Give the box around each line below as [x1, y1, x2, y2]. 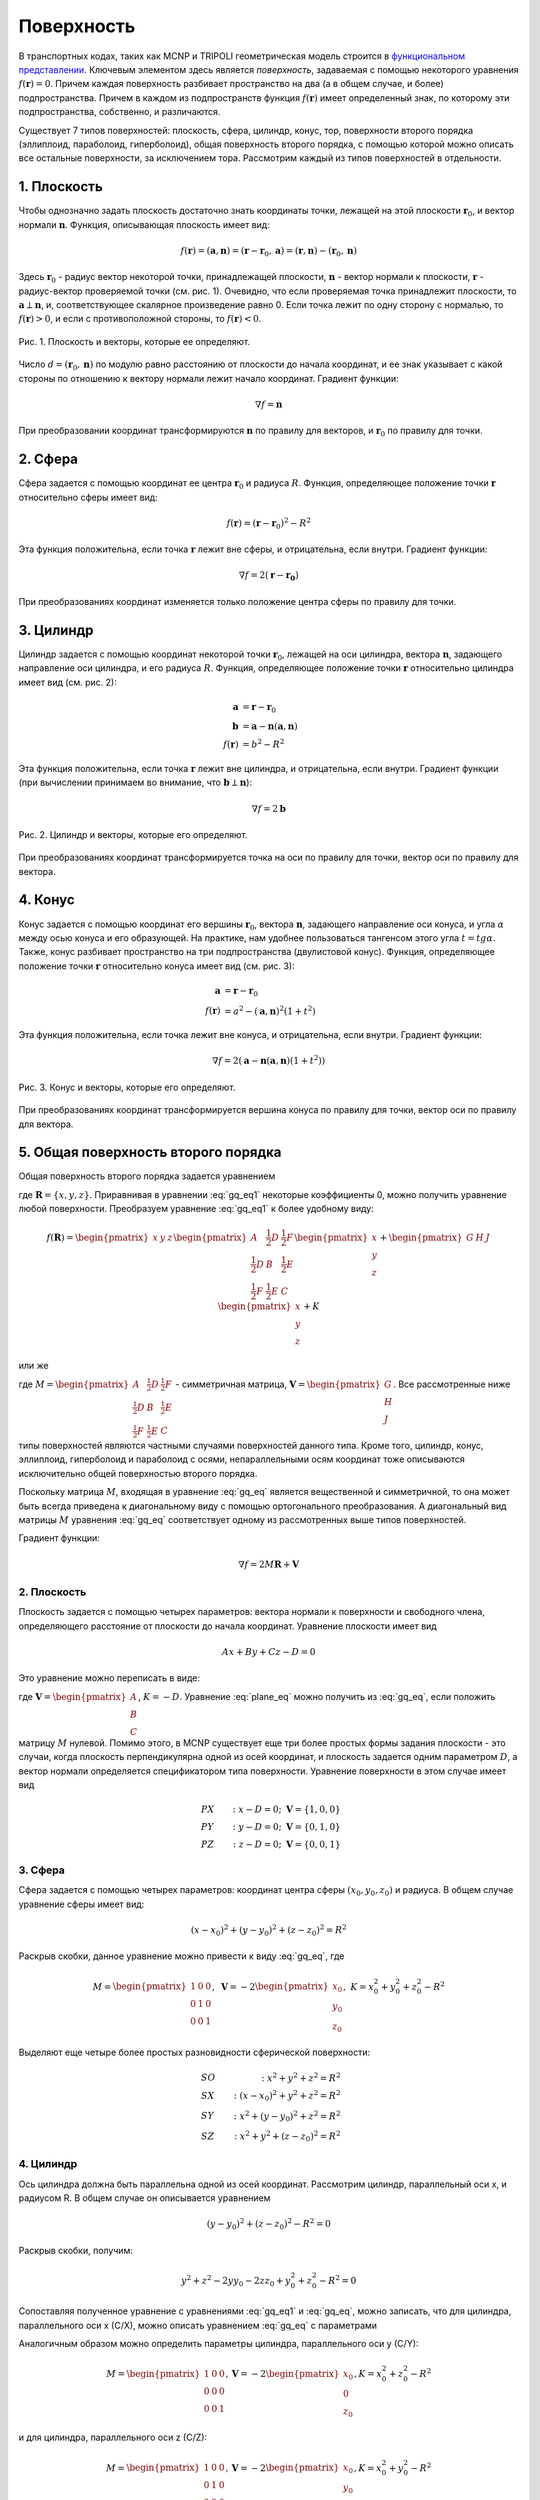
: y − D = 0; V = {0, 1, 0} [232, 1821, 341, 1833]
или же [18, 1360, 49, 1372]
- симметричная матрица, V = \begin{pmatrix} [175, 1378, 381, 1390]
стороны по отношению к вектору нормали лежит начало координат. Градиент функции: [18, 372, 399, 384]
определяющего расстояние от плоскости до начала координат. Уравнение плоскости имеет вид [18, 1620, 437, 1632]
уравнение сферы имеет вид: [18, 1898, 145, 1910]
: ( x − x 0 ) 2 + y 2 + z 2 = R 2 [233, 2088, 341, 2104]
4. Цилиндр [18, 2157, 78, 2171]
